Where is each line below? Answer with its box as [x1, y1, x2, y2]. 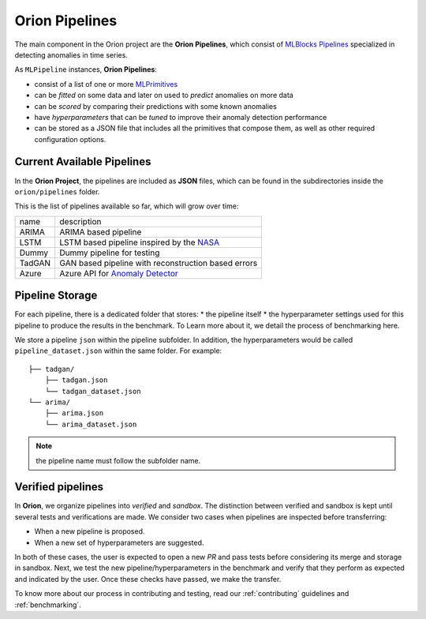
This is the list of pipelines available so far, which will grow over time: [14, 201, 239, 211]
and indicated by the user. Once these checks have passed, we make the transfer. [14, 574, 282, 583]
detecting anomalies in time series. [14, 50, 128, 59]
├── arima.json [44, 409, 104, 418]
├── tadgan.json [44, 376, 108, 385]
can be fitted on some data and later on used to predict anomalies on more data [34, 91, 293, 100]
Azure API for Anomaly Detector [59, 268, 179, 279]
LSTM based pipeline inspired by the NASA [59, 237, 220, 248]
